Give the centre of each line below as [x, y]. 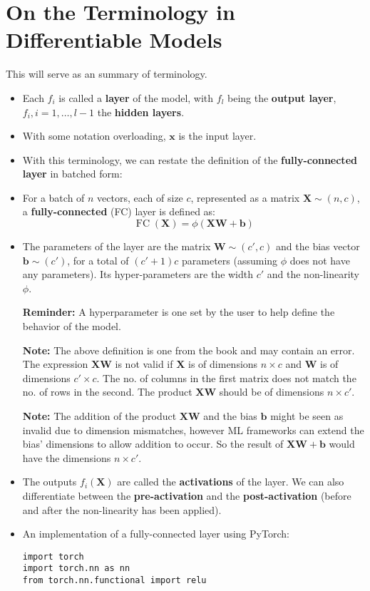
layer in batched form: [72, 174]
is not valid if [144, 364]
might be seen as [307, 416]
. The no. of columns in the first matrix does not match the [226, 377]
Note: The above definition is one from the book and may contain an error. [189, 350]
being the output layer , [282, 97]
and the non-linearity [313, 274]
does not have [320, 260]
